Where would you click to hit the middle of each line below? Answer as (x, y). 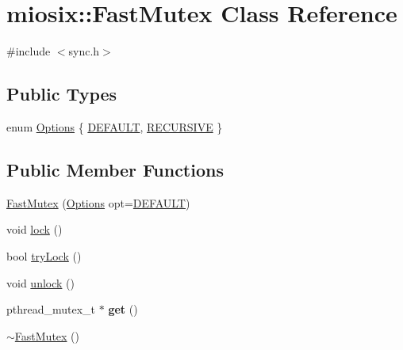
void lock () (35, 229)
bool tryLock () (44, 255)
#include (29, 51)
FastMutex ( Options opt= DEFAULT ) (98, 202)
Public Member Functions (115, 169)
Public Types (62, 94)
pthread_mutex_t (51, 309)
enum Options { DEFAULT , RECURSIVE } (115, 126)
